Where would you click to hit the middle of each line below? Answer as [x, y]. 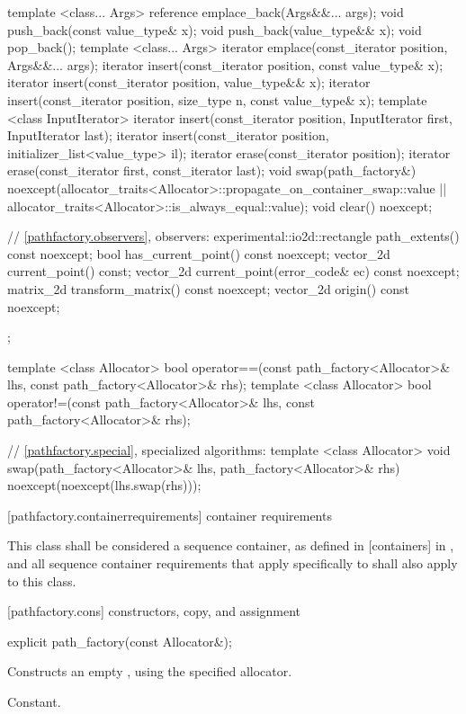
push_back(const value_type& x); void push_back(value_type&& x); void [215, 29]
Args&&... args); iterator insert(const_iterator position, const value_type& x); [225, 64]
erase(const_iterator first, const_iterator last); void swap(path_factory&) [212, 170]
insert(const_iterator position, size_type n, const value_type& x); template [217, 99]
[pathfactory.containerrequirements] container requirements [170, 515]
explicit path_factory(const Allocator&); [120, 641]
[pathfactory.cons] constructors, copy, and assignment [154, 611]
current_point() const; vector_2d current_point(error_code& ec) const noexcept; [233, 271]
